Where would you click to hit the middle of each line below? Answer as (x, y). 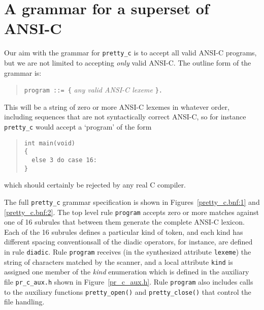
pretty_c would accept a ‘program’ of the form (78, 127)
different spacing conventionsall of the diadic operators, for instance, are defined (128, 242)
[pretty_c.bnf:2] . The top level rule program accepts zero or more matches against (132, 212)
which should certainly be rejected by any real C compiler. (95, 185)
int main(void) (50, 143)
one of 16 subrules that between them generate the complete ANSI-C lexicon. (124, 222)
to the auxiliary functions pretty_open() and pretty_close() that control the (128, 291)
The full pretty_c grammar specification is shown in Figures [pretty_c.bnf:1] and (132, 201)
